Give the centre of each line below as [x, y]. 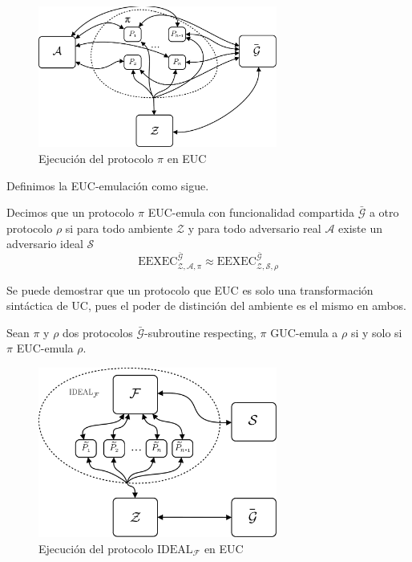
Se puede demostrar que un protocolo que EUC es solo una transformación [190, 289]
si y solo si [376, 332]
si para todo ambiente [119, 228]
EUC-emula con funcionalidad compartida [251, 212]
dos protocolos [98, 332]
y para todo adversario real [254, 228]
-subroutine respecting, [200, 332]
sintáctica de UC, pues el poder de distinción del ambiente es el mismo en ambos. [206, 305]
